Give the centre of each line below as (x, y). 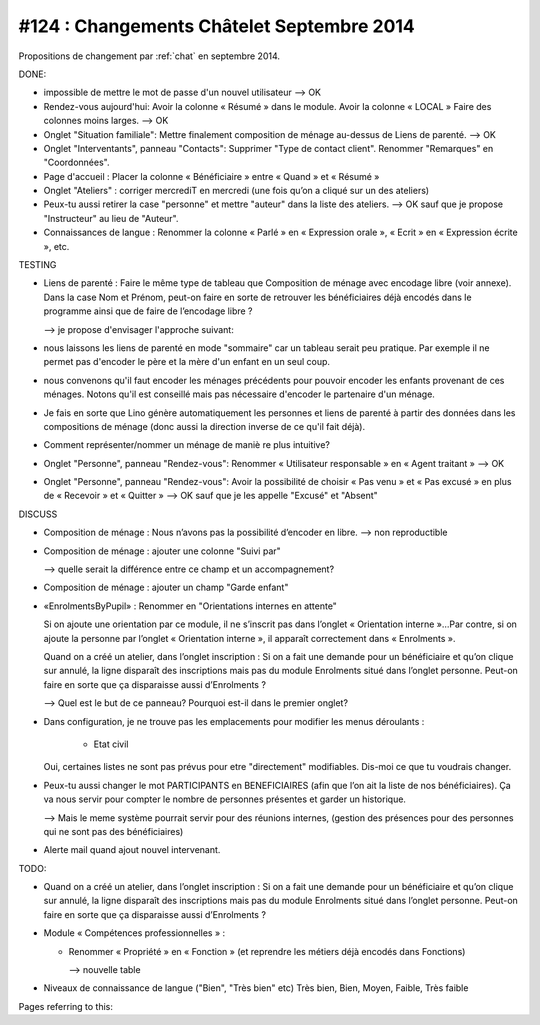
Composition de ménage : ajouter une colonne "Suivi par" (162, 551)
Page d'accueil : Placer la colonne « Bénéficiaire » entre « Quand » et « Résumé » (211, 176)
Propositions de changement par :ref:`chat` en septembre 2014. (149, 56)
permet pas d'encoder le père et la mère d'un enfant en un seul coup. (186, 362)
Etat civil (111, 744)
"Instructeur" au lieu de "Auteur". (111, 218)
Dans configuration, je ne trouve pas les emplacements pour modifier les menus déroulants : (234, 721)
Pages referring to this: (66, 1006)
